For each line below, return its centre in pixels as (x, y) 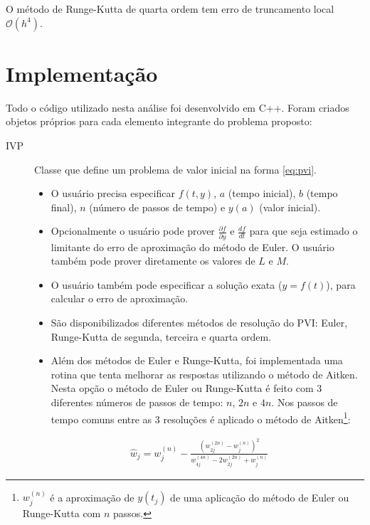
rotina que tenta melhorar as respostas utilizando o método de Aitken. (204, 374)
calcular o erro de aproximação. (120, 298)
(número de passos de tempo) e (157, 207)
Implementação (82, 73)
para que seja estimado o (303, 231)
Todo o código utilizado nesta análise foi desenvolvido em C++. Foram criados (178, 107)
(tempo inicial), (262, 193)
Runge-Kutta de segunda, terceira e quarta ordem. (161, 336)
